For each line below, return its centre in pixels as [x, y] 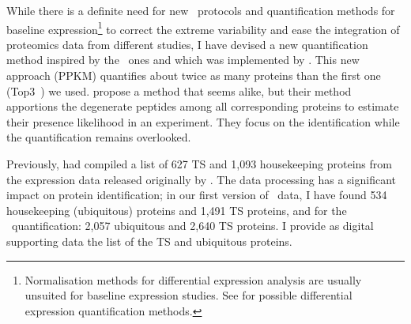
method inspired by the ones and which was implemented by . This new [183, 60]
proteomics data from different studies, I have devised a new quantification [187, 44]
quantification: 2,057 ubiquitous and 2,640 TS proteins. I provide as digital [192, 226]
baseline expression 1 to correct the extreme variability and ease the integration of [203, 28]
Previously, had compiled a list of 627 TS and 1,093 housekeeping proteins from [199, 164]
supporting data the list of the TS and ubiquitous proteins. [149, 241]
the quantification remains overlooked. [99, 137]
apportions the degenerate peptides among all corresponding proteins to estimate [203, 106]
